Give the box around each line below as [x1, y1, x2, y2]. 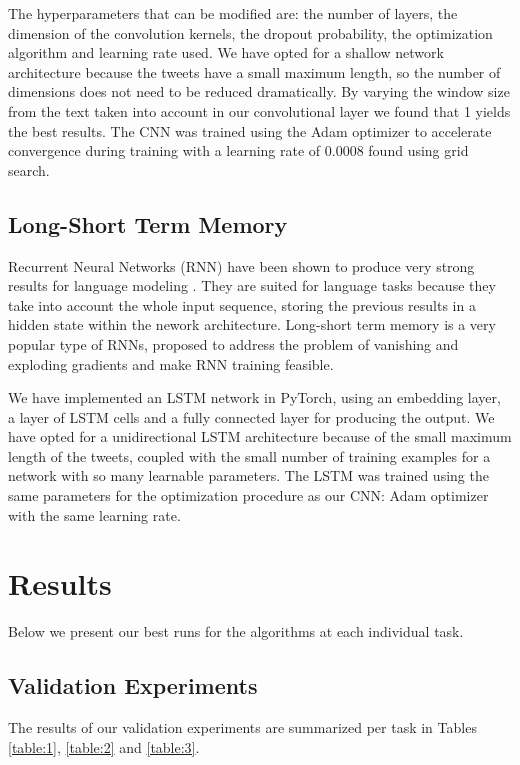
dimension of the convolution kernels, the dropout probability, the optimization [8, 22, 493, 43]
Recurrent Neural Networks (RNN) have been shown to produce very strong [8, 255, 475, 276]
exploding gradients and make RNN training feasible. [8, 353, 334, 374]
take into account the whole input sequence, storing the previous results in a [8, 294, 476, 315]
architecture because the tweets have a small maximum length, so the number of [8, 61, 501, 82]
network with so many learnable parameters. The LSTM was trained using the [8, 465, 489, 486]
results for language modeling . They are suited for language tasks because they [8, 275, 496, 296]
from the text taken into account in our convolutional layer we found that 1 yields [8, 100, 511, 121]
